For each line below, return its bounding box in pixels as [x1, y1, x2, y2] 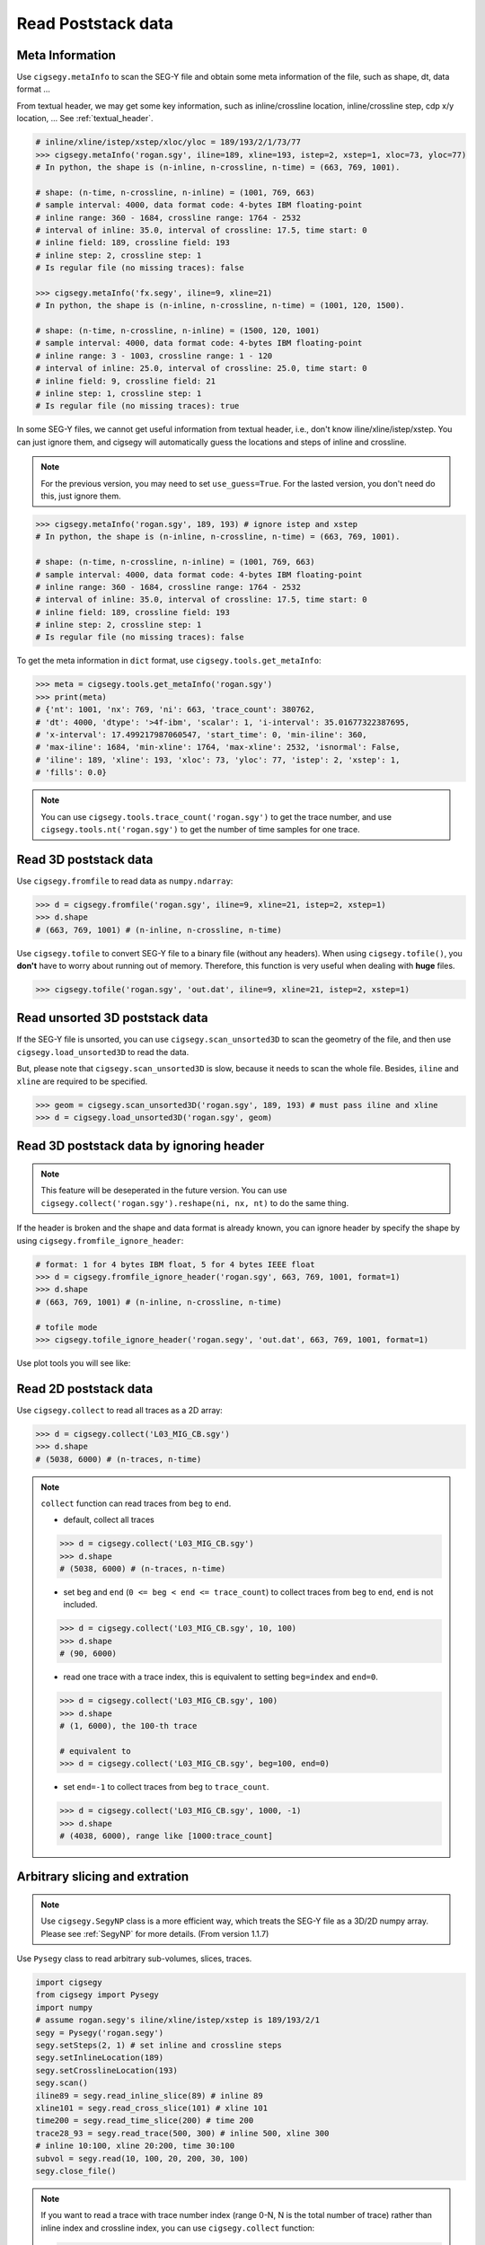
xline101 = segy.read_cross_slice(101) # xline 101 [35, 2102, 269, 2113]
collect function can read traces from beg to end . [40, 1498, 232, 1509]
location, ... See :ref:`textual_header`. [16, 113, 154, 124]
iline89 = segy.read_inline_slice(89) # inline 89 [35, 2091, 264, 2100]
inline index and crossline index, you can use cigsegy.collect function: [40, 2223, 315, 2233]
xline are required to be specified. [16, 1076, 148, 1087]
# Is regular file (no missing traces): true [35, 401, 240, 411]
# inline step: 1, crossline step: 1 [35, 389, 202, 399]
